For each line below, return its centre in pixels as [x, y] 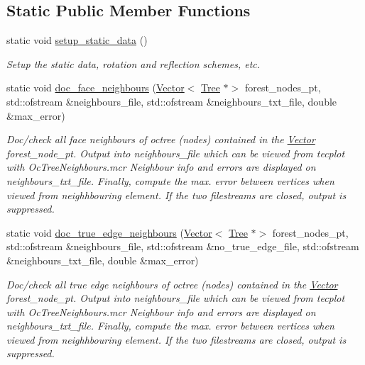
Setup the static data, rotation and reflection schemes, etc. [134, 63]
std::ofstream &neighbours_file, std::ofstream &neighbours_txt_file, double [172, 101]
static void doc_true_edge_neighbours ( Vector [109, 232]
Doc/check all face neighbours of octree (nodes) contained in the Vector [161, 139]
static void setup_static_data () [77, 40]
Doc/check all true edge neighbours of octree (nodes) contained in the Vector [172, 284]
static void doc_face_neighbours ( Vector [96, 88]
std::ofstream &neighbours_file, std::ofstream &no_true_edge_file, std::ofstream [183, 246]
